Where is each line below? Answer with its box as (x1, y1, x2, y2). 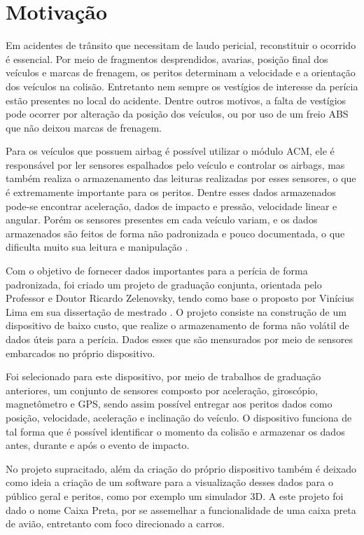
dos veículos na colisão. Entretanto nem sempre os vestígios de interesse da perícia (6, 78, 358, 93)
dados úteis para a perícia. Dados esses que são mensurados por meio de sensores (6, 332, 353, 346)
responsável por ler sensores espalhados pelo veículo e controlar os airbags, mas (6, 157, 345, 172)
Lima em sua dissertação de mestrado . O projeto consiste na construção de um (6, 304, 346, 319)
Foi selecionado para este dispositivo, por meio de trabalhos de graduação (6, 369, 321, 384)
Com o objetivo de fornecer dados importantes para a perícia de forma (6, 263, 308, 278)
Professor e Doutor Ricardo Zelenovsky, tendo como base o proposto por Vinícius (6, 291, 354, 305)
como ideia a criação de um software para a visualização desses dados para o (6, 475, 333, 489)
